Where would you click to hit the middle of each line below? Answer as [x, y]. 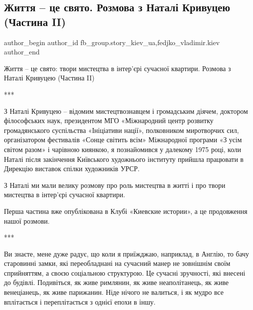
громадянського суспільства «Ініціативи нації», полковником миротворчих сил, [122, 130]
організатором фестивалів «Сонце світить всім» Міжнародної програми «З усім [123, 140]
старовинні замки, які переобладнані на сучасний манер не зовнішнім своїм [117, 263]
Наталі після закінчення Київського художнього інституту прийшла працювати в [124, 159]
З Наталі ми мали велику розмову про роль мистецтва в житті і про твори [115, 185]
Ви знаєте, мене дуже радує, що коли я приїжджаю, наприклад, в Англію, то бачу [126, 253]
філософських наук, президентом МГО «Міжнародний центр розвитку [109, 120]
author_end [22, 52]
